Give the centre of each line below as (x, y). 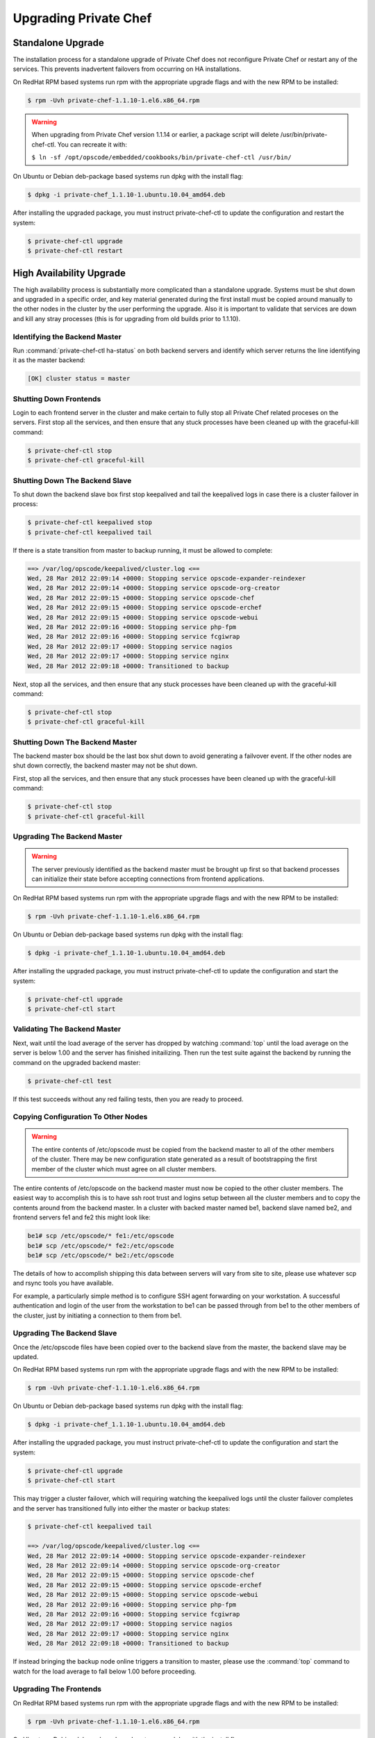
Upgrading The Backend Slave (65, 1333)
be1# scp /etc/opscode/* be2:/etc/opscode (101, 1255)
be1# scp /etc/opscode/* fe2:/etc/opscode (101, 1245)
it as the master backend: (49, 360)
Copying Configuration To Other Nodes (80, 1117)
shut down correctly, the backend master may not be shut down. (105, 765)
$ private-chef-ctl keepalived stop (90, 522)
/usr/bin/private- (304, 135)
